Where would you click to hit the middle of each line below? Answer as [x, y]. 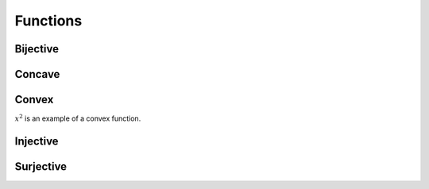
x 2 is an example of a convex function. [78, 118]
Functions [48, 21]
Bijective [37, 49]
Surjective [41, 166]
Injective [37, 141]
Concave [37, 74]
